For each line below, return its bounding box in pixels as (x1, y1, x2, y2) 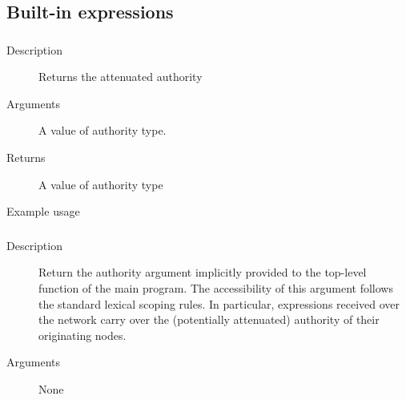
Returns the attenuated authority (38, 68, 203, 85)
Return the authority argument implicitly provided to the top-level (38, 264, 367, 281)
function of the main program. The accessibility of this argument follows (38, 279, 393, 296)
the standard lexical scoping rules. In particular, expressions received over (38, 295, 400, 312)
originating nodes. (38, 326, 127, 343)
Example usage (6, 203, 80, 220)
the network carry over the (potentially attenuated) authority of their (38, 311, 380, 328)
